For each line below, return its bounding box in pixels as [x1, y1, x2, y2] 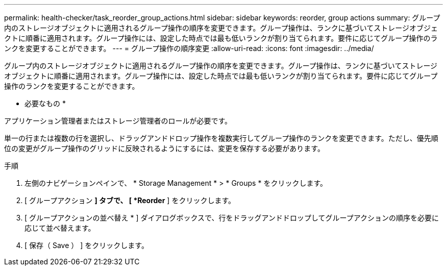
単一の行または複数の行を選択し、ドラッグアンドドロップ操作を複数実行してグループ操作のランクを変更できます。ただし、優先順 [4, 134, 438, 142]
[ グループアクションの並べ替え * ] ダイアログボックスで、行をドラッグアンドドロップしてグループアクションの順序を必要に [24, 213, 439, 222]
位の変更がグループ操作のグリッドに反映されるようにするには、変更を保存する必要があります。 [4, 144, 325, 153]
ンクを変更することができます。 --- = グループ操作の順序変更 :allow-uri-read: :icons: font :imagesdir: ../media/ [4, 44, 374, 53]
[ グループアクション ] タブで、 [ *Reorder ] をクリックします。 [24, 196, 235, 205]
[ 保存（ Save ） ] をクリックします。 [24, 241, 148, 250]
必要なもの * [24, 99, 66, 108]
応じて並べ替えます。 [24, 224, 95, 232]
